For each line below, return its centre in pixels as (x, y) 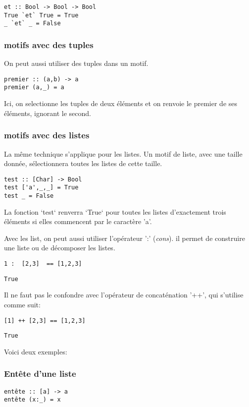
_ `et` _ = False (32, 24)
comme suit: (22, 304)
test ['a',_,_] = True (41, 188)
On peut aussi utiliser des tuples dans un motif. (76, 63)
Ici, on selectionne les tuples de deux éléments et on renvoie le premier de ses (121, 103)
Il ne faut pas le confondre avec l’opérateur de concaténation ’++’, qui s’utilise (124, 295)
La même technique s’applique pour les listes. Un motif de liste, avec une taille (123, 153)
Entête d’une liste (40, 374)
